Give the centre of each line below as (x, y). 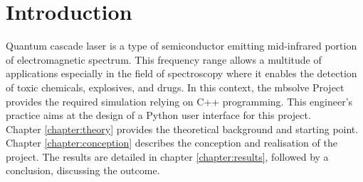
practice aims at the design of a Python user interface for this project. (158, 115)
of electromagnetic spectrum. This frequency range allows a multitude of (164, 59)
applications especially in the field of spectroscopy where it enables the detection (181, 73)
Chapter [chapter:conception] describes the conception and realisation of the (172, 143)
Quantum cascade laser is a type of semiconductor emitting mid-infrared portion (181, 46)
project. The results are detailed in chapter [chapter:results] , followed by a (167, 156)
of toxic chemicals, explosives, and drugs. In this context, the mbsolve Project (175, 87)
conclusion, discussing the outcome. (83, 170)
